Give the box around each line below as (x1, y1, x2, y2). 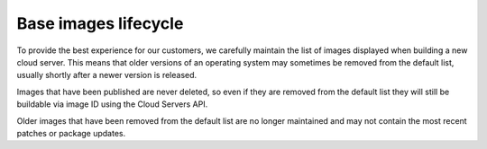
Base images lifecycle (16, 13, 184, 33)
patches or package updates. (16, 127, 126, 138)
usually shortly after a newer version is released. (16, 70, 198, 81)
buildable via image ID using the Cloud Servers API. (16, 99, 208, 110)
